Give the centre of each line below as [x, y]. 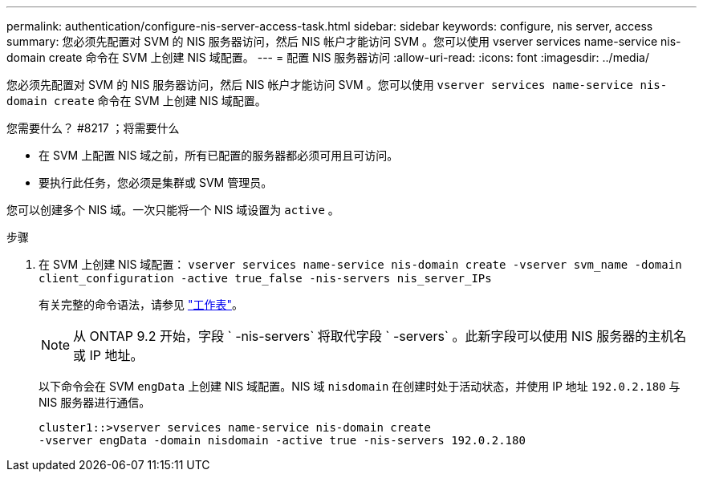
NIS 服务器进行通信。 [95, 402]
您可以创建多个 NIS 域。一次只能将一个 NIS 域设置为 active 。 [173, 210]
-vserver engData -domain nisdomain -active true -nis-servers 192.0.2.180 [282, 440]
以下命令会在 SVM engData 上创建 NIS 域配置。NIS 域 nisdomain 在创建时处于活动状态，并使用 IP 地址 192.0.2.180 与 [360, 386]
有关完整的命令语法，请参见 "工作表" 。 [141, 304]
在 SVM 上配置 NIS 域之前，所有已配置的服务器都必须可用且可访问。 [219, 155]
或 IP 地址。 [108, 355]
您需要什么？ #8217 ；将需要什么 [93, 128]
